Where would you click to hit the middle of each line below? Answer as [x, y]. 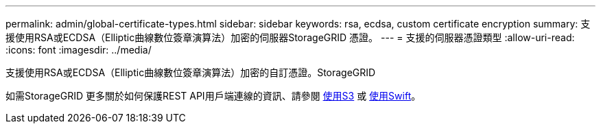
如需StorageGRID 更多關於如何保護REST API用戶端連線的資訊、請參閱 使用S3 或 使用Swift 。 [213, 96]
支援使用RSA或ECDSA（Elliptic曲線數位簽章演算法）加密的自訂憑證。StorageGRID [191, 72]
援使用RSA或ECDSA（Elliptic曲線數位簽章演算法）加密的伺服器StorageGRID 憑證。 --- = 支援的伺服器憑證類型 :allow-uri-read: [290, 37]
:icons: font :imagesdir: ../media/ [79, 50]
